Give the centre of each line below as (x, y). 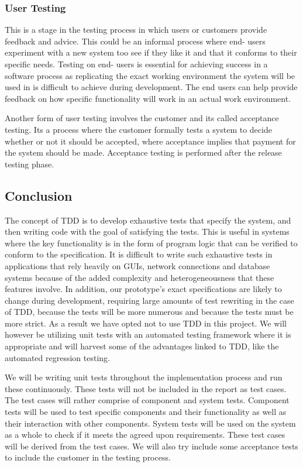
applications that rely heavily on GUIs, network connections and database (137, 265)
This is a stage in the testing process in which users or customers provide (136, 30)
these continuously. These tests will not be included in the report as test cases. (146, 388)
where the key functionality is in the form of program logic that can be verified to (151, 243)
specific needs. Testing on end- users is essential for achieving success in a (136, 64)
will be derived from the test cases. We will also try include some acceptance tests (151, 446)
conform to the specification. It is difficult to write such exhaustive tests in (139, 254)
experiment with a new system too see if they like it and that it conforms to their (151, 52)
